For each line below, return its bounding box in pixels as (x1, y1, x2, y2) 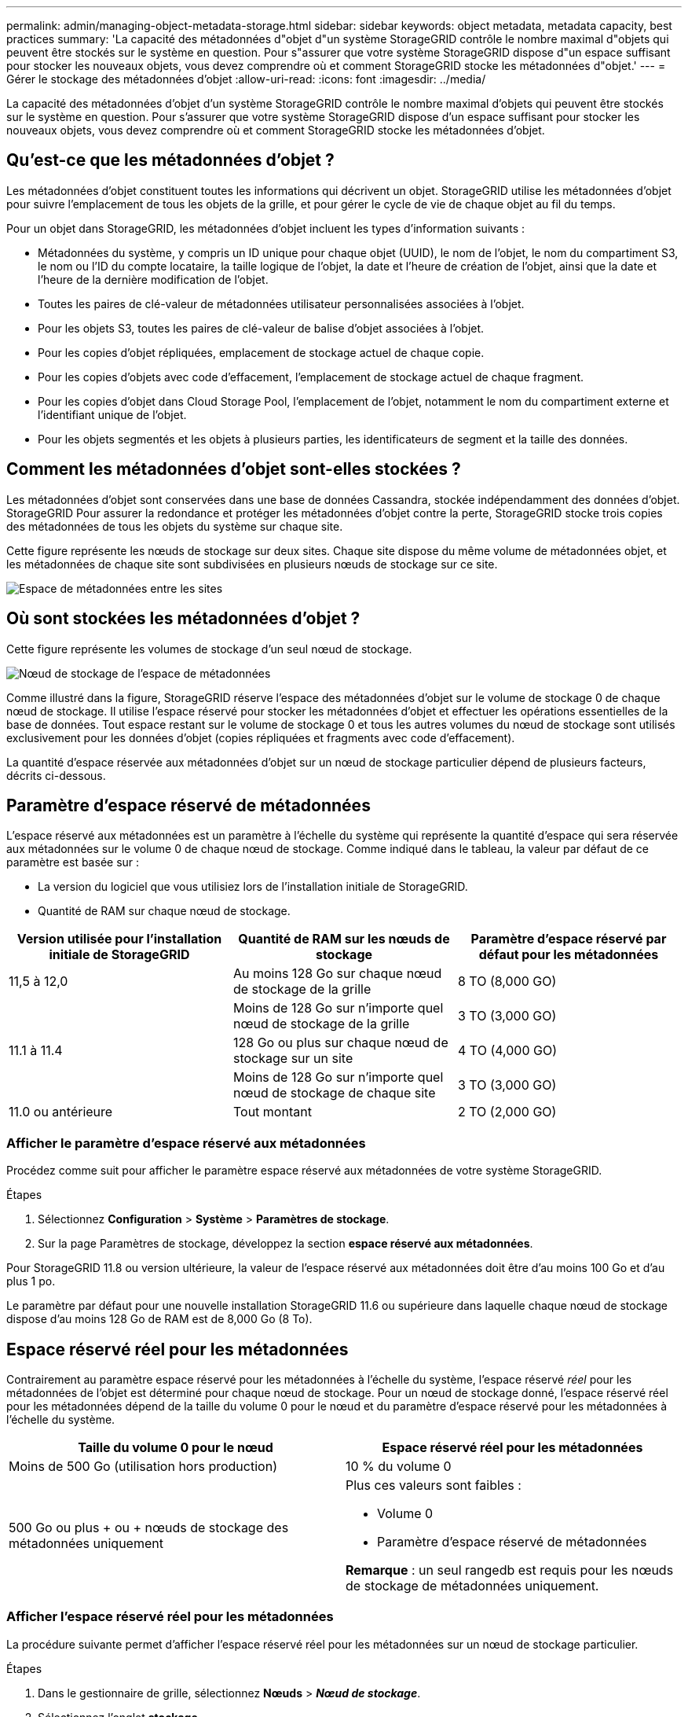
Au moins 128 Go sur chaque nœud (232, 965, 442, 982)
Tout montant (232, 1104, 312, 1120)
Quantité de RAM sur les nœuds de (238, 931, 450, 947)
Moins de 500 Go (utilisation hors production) (9, 1458, 277, 1474)
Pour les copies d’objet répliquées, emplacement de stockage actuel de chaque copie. (38, 345, 485, 359)
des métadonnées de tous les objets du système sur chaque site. (6, 519, 343, 533)
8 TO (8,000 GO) (457, 973, 557, 990)
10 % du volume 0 (346, 1458, 452, 1474)
